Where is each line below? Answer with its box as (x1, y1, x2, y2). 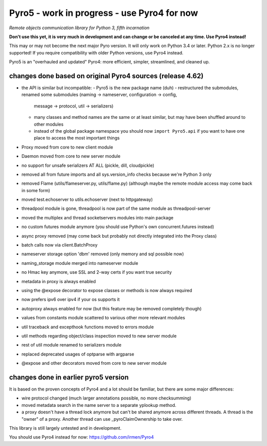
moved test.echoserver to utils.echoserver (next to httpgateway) (21, 197, 153, 202)
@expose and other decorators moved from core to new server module (21, 360, 167, 366)
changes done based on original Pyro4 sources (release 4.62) (9, 72, 204, 80)
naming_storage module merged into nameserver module (21, 260, 138, 266)
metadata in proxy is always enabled (21, 278, 96, 284)
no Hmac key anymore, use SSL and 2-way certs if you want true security (21, 269, 172, 275)
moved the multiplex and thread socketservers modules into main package (21, 214, 174, 220)
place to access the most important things (34, 135, 120, 141)
